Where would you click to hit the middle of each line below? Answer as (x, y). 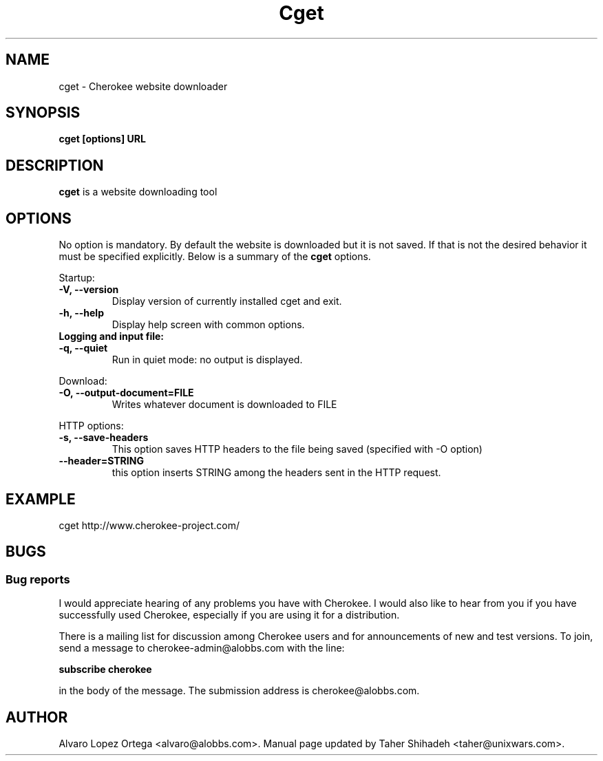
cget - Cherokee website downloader (143, 86)
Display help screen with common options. (208, 325)
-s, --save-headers (104, 438)
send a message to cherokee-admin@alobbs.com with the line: (202, 648)
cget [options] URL (102, 139)
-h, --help (81, 313)
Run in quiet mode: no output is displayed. (207, 360)
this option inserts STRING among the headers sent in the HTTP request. (276, 473)
